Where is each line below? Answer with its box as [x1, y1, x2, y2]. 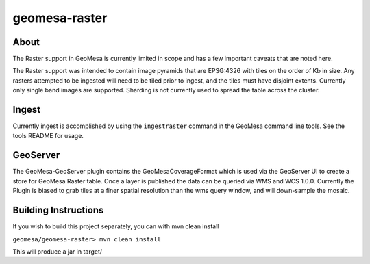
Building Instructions [12, 204, 104, 216]
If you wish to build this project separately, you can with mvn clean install [12, 222, 219, 230]
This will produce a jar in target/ [12, 247, 103, 256]
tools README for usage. [12, 131, 84, 140]
